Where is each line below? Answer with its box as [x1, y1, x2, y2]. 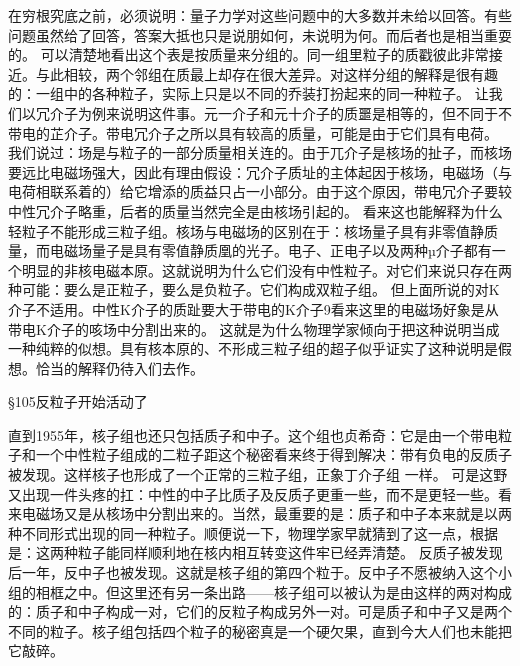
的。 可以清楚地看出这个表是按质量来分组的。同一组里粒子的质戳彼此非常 [8, 44, 489, 65]
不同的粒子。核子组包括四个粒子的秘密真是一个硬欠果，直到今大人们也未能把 [8, 620, 512, 641]
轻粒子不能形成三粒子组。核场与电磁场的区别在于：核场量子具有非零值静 [8, 220, 484, 241]
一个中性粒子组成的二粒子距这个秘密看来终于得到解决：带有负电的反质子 [35, 444, 512, 465]
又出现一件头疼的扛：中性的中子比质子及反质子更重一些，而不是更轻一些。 [8, 483, 498, 504]
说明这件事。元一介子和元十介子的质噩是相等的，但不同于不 [119, 102, 512, 123]
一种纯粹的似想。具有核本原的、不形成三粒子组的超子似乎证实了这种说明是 [8, 338, 498, 359]
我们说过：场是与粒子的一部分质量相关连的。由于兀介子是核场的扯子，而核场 [8, 142, 512, 163]
